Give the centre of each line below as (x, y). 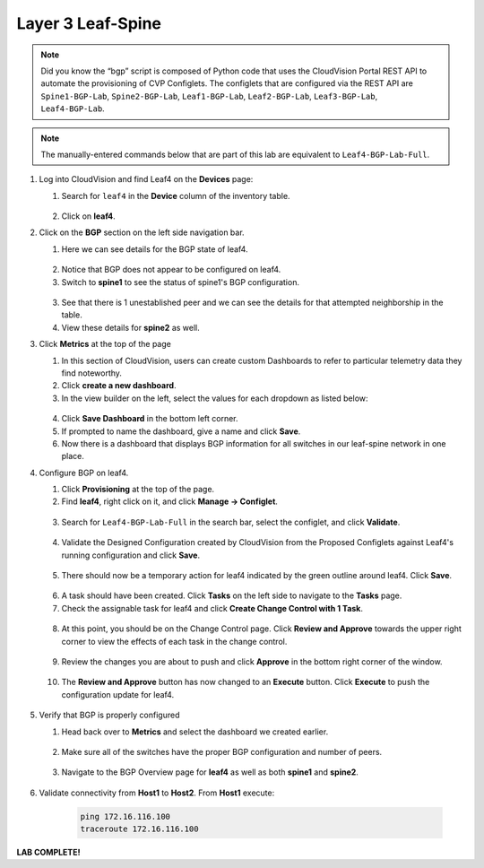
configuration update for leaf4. (118, 694)
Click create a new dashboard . (119, 386)
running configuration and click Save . (131, 555)
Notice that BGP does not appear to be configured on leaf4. (171, 270)
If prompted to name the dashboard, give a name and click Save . (181, 431)
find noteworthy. (92, 373)
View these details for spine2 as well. (131, 327)
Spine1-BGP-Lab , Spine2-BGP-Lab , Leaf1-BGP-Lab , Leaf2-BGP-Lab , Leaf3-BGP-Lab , (209, 96)
